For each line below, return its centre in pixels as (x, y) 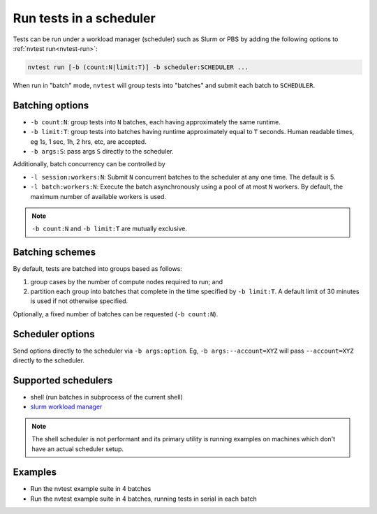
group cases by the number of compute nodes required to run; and (127, 281)
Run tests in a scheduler (84, 18)
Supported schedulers (63, 380)
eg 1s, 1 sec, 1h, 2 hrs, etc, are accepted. (88, 141)
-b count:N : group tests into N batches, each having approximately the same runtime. (155, 122)
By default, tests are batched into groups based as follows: (98, 269)
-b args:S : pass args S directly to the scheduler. (102, 151)
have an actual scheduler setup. (78, 449)
